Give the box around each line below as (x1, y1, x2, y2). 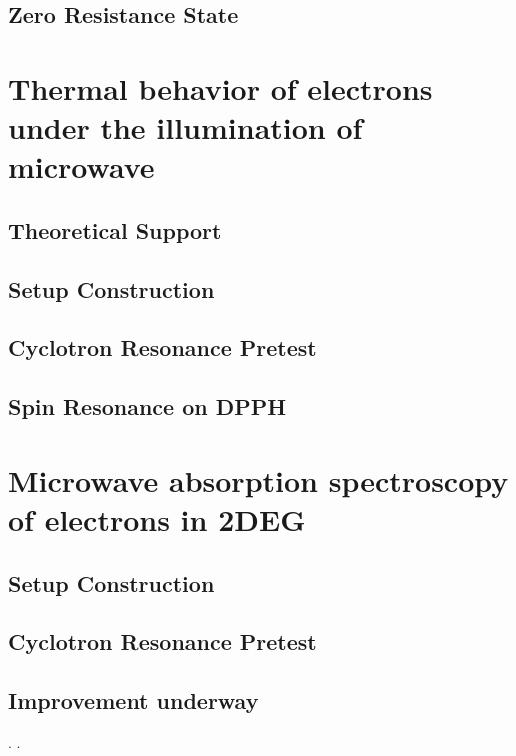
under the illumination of (8, 107, 363, 148)
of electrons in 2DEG (8, 499, 306, 540)
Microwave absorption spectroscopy (8, 459, 509, 500)
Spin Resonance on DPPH (8, 391, 287, 422)
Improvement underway (8, 685, 259, 716)
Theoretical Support (8, 214, 222, 245)
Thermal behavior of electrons (8, 67, 433, 108)
